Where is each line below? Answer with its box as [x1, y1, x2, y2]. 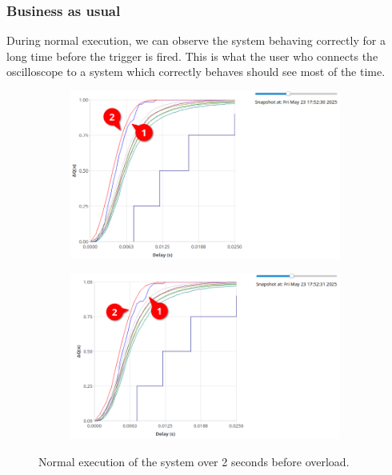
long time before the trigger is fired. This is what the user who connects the [6, 47, 378, 64]
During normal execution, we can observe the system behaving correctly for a [6, 32, 386, 49]
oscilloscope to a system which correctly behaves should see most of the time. [6, 63, 386, 80]
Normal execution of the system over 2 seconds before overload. [38, 453, 350, 470]
